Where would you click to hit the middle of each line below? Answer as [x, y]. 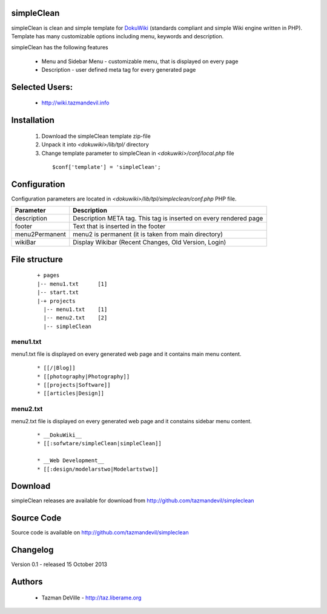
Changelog [32, 550]
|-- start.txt [58, 292]
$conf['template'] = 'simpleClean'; [107, 167]
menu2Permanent [40, 234]
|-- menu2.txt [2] [75, 318]
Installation [33, 121]
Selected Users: [42, 87]
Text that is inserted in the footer [119, 227]
